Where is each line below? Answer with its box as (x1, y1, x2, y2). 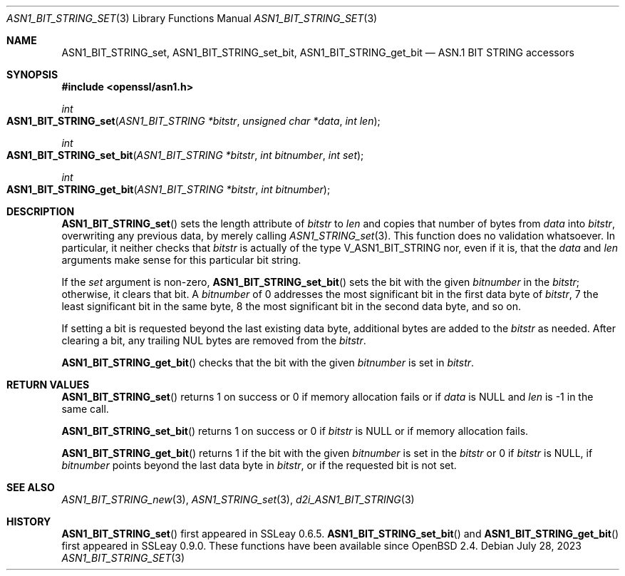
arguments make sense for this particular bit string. (61, 254, 301, 266)
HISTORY (6, 515, 51, 528)
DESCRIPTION (6, 205, 75, 217)
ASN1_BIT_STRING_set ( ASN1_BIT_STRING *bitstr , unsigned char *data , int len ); (6, 115, 381, 127)
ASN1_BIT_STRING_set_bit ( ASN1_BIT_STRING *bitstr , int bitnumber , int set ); (6, 149, 364, 161)
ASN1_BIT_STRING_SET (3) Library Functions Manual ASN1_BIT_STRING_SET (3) (6, 12, 378, 24)
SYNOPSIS (6, 68, 58, 81)
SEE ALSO (6, 481, 55, 493)
